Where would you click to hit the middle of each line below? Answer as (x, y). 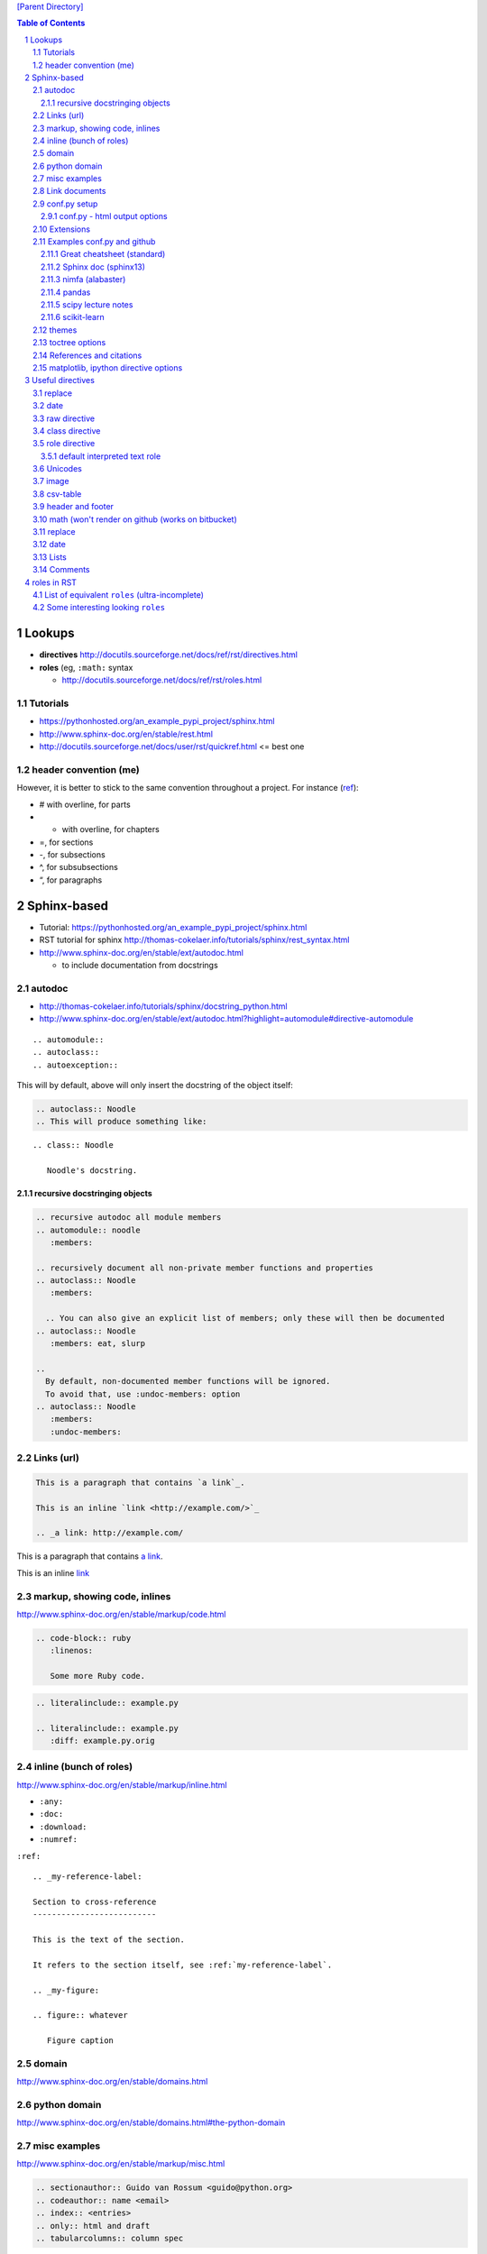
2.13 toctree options (69, 343)
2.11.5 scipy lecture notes (87, 304)
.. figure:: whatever (80, 2016)
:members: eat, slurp (98, 1344)
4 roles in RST (51, 582)
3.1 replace (52, 393)
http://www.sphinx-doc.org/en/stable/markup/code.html (121, 1614)
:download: (63, 1827)
